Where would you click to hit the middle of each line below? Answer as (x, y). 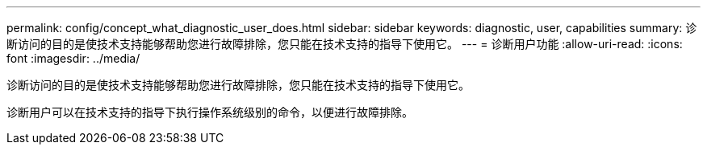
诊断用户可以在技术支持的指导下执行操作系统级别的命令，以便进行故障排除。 (210, 112)
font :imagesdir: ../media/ (73, 58)
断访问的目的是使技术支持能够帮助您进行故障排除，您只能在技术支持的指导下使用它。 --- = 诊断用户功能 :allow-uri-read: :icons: (345, 44)
